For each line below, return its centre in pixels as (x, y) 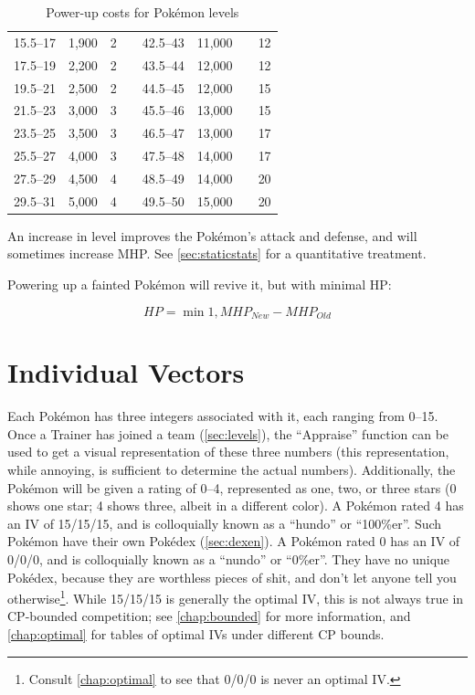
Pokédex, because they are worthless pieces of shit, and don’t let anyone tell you (232, 577)
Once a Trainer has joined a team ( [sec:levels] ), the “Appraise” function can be (228, 433)
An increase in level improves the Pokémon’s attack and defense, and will (212, 235)
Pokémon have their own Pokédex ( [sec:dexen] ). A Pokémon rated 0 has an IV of (234, 541)
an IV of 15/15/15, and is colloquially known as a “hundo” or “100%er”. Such (225, 523)
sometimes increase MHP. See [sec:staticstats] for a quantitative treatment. (217, 253)
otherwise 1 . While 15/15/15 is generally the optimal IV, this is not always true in (236, 597)
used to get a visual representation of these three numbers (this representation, (228, 452)
